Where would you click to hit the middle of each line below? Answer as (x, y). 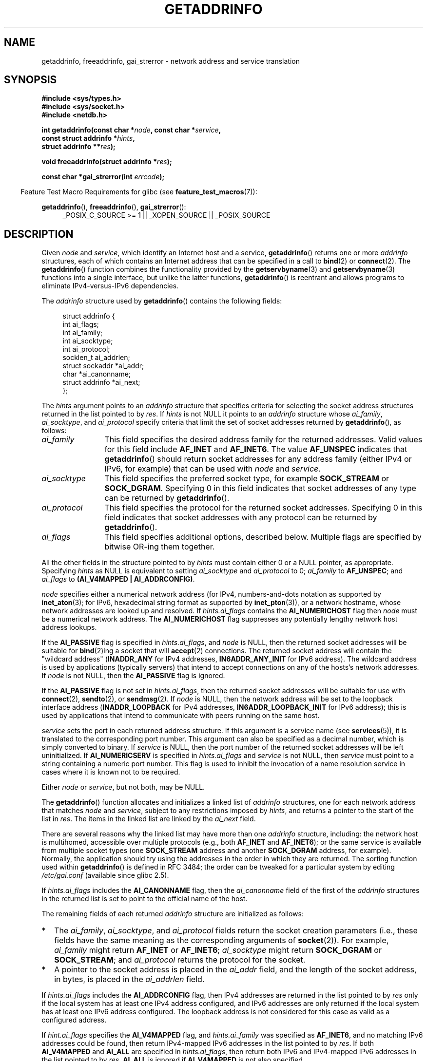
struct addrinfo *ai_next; (101, 382)
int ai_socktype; (88, 341)
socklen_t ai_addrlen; (96, 358)
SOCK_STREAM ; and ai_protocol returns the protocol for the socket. (180, 960)
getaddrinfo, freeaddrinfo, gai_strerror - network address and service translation (171, 61)
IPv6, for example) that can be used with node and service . (213, 469)
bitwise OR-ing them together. (160, 547)
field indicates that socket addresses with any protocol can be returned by (241, 518)
